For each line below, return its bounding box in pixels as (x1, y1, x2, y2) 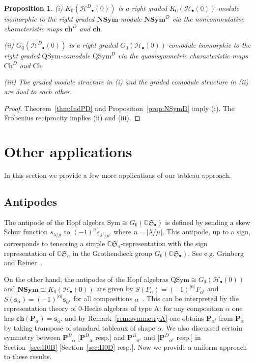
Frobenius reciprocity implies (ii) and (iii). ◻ (4, 112, 141, 123)
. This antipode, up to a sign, (162, 226, 251, 237)
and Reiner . (4, 257, 43, 268)
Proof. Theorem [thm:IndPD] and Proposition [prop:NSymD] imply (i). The (4, 103, 235, 113)
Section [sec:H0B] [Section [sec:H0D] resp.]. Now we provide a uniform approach (4, 341, 247, 352)
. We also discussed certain (162, 322, 242, 333)
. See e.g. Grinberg (188, 248, 244, 258)
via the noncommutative (172, 14, 244, 24)
